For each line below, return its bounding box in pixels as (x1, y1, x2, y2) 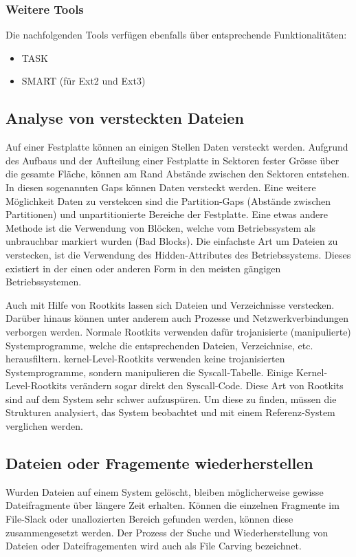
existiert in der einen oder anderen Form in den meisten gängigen (5, 261, 281, 275)
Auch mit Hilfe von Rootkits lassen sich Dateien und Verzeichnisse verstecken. (5, 297, 335, 312)
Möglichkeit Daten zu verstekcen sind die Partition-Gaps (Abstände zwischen (5, 193, 331, 208)
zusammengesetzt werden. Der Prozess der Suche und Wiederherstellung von (5, 525, 329, 539)
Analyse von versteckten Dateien (5, 107, 244, 129)
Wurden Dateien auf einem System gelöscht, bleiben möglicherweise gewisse (5, 484, 324, 499)
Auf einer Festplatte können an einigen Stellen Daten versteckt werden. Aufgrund (5, 140, 348, 154)
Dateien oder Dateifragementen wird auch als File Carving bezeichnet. (5, 538, 302, 553)
